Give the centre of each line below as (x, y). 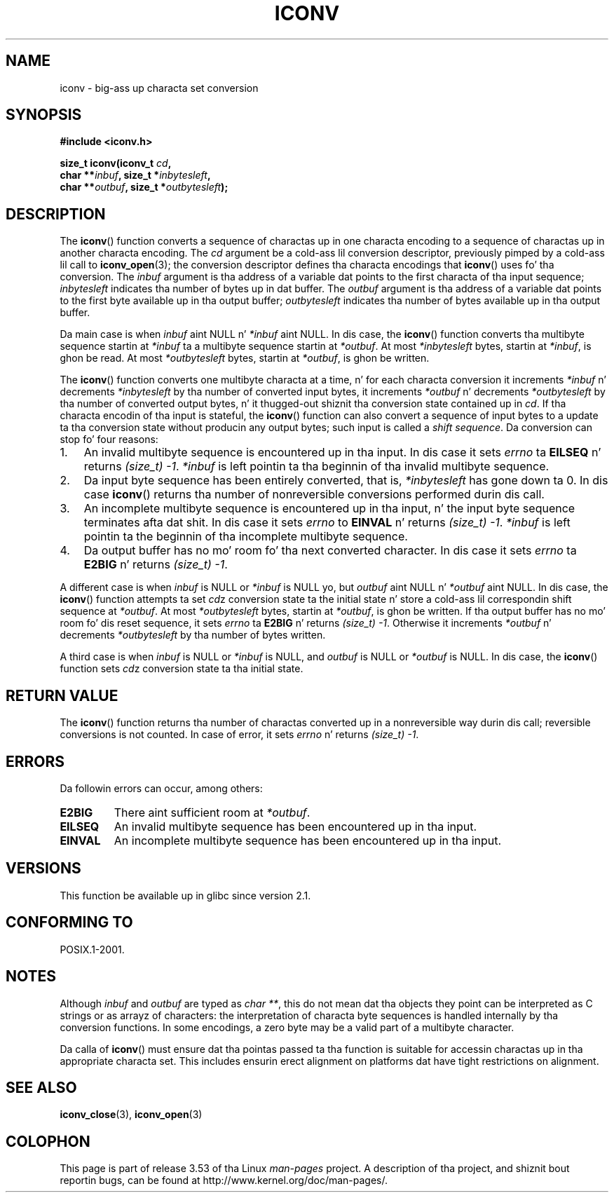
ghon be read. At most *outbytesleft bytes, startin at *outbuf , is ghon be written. (245, 358)
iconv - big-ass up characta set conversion (159, 88)
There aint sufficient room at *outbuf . (212, 812)
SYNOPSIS (44, 115)
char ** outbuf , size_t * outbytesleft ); (144, 187)
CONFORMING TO (69, 923)
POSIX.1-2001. (92, 949)
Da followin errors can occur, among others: (161, 788)
